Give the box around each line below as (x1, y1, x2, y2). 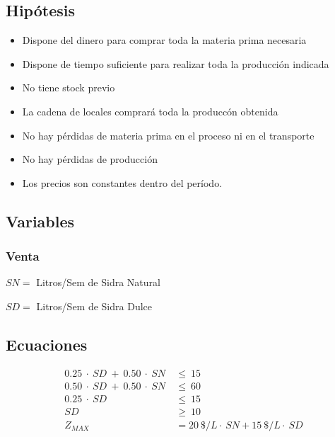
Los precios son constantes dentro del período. (22, 175, 223, 190)
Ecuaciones (6, 333, 88, 355)
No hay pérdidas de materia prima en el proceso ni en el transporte (22, 127, 315, 142)
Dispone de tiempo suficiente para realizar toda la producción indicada (22, 56, 329, 71)
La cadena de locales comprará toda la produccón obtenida (22, 103, 278, 118)
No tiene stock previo (22, 80, 115, 95)
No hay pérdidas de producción (22, 152, 158, 166)
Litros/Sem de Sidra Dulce (36, 298, 152, 313)
